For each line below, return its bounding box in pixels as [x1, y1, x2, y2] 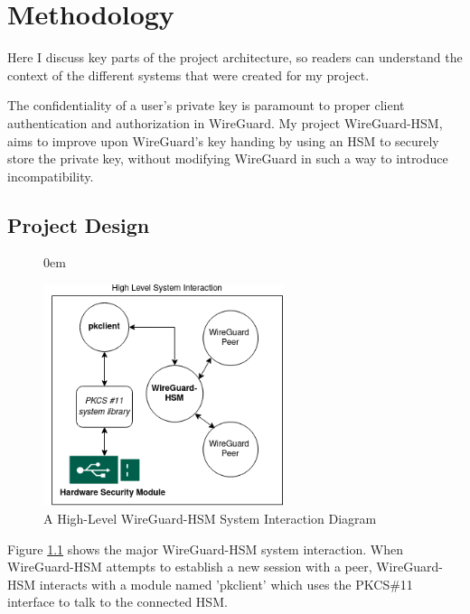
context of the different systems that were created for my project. [7, 65, 370, 84]
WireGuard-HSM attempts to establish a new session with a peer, [7, 557, 372, 576]
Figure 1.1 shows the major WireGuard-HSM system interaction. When [7, 539, 403, 558]
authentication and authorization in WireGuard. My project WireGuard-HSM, [7, 113, 443, 132]
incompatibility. [7, 166, 94, 185]
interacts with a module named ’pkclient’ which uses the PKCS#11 [39, 574, 413, 593]
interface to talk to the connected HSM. [7, 592, 228, 611]
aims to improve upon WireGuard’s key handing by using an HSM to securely [7, 131, 439, 150]
